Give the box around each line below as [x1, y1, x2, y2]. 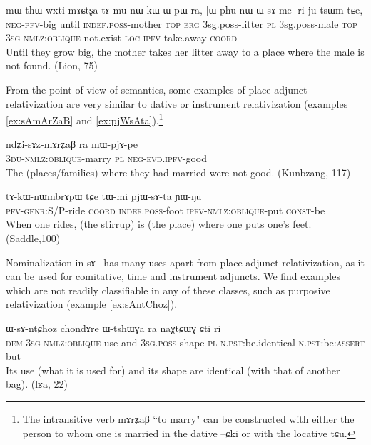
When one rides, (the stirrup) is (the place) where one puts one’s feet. [6, 216, 312, 231]
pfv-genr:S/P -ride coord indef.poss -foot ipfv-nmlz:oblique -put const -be [6, 202, 325, 217]
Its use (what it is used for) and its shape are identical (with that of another [6, 362, 340, 377]
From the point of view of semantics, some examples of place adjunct [6, 81, 308, 96]
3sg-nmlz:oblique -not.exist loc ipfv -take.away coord [6, 30, 238, 45]
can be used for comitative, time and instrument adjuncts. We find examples [6, 269, 340, 284]
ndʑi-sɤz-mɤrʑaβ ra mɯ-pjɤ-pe [6, 136, 138, 151]
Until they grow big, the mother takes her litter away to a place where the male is [6, 44, 365, 59]
